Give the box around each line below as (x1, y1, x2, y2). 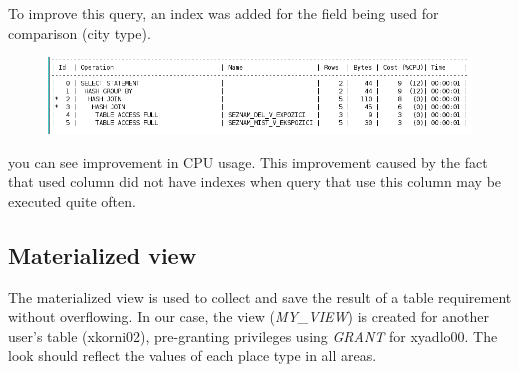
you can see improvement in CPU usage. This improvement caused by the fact (8, 151, 488, 172)
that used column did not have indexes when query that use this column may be (8, 171, 502, 192)
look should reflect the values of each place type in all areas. (8, 345, 377, 366)
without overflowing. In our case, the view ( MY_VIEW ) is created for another (8, 306, 489, 327)
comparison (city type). (8, 22, 151, 43)
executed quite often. (8, 190, 136, 211)
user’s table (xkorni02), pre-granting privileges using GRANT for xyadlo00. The (8, 325, 498, 346)
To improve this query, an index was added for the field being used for (8, 3, 439, 23)
